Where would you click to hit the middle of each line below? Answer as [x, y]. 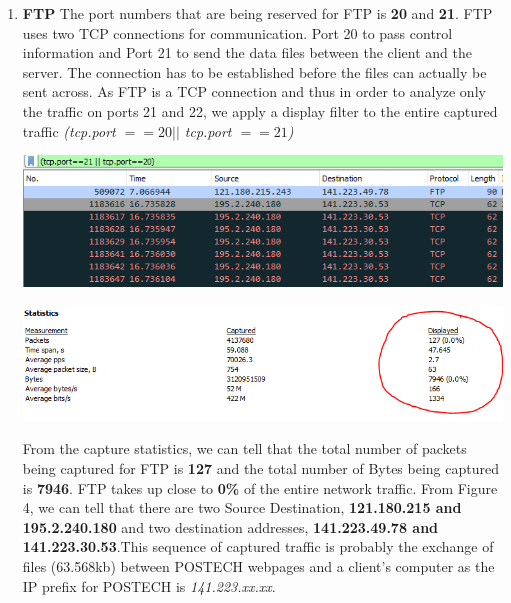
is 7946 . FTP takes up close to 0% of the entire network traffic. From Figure [260, 487]
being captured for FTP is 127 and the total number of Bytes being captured [260, 468]
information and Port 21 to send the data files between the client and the [247, 52]
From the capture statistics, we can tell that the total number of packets [244, 448]
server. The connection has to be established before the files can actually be [254, 71]
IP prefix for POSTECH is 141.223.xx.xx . [149, 585]
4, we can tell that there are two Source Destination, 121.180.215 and [242, 507]
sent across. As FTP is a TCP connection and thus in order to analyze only [254, 91]
